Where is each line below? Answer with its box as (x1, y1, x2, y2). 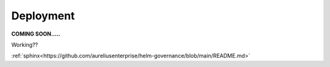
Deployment (11, 9, 75, 22)
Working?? (11, 41, 38, 48)
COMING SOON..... (11, 30, 61, 37)
